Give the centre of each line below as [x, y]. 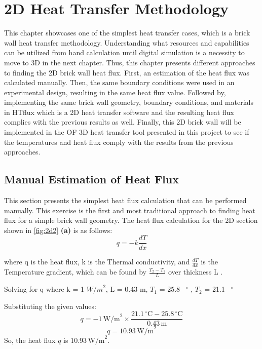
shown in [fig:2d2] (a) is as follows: [58, 230]
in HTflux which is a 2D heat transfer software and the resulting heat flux [119, 112]
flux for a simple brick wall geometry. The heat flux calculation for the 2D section [131, 220]
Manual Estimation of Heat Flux [91, 179]
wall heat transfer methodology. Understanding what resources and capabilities [127, 42]
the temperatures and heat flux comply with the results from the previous [119, 142]
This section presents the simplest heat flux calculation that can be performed [125, 200]
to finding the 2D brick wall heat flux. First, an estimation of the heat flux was [127, 72]
